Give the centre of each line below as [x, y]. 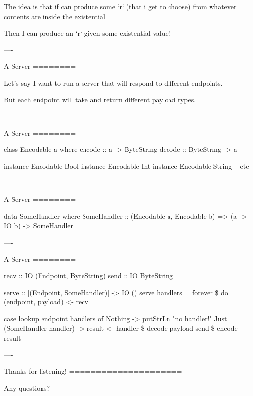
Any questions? [27, 387]
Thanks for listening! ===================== [93, 371]
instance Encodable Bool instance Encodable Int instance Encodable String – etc [126, 166]
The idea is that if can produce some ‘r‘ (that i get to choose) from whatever [120, 6]
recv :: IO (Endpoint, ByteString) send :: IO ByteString [88, 275]
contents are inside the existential [55, 16]
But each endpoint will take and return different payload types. [100, 99]
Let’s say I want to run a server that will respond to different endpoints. [113, 82]
